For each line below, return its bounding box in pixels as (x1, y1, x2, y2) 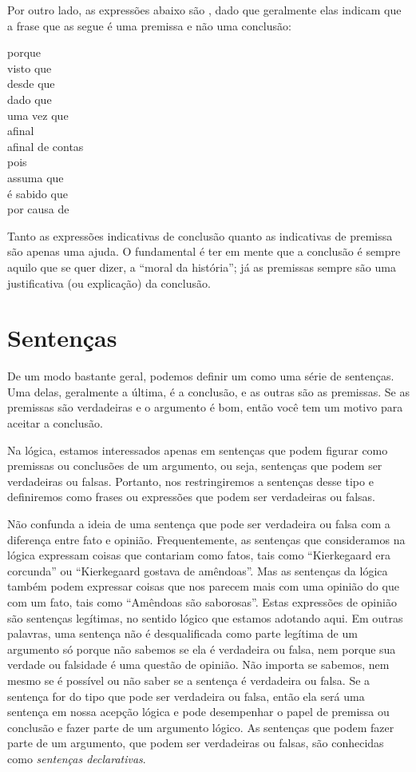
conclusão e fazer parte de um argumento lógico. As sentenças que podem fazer (7, 718, 394, 735)
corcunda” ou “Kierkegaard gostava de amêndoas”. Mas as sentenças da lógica (7, 562, 388, 579)
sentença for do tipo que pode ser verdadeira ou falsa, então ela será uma (7, 687, 365, 704)
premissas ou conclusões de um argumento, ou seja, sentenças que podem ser (7, 457, 382, 474)
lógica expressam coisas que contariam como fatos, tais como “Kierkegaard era (7, 547, 391, 563)
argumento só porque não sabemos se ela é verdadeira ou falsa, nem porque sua (7, 640, 396, 657)
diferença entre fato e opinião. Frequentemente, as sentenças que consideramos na (7, 531, 406, 547)
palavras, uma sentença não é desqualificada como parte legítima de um (7, 625, 358, 642)
